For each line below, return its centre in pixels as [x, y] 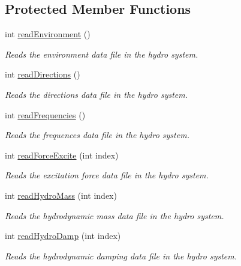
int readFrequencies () [45, 114]
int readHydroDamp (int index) [63, 236]
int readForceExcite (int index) [62, 155]
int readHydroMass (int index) [61, 195]
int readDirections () [43, 74]
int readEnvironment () [48, 34]
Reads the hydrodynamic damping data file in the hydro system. [121, 255]
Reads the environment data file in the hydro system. [102, 54]
